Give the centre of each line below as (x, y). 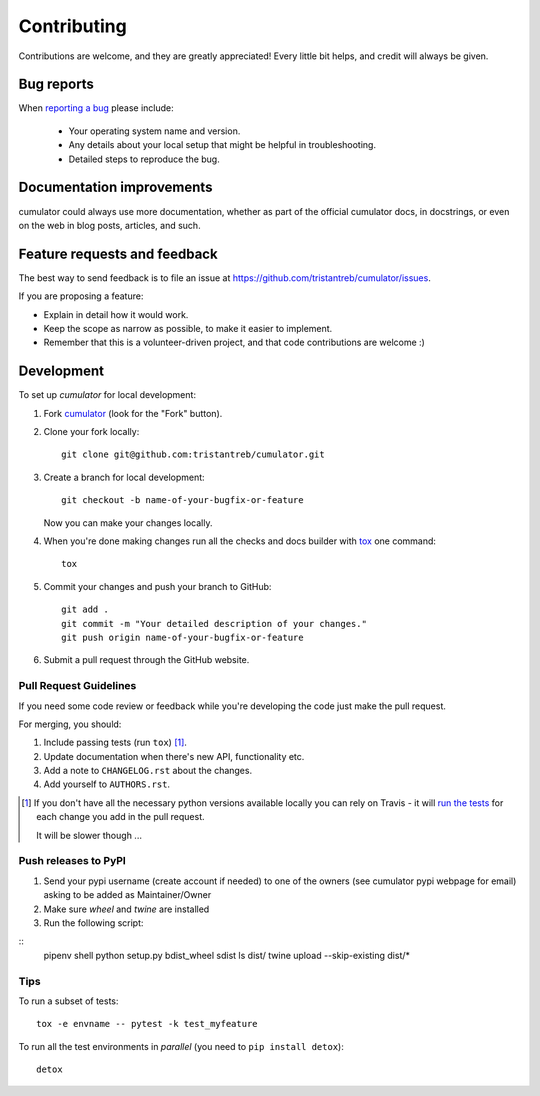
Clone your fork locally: (91, 432)
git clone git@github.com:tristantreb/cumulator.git (193, 454)
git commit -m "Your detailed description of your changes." (214, 623)
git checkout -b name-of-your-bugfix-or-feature (182, 500)
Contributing (72, 26)
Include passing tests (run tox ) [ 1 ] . (115, 742)
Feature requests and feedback (118, 253)
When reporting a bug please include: (96, 108)
